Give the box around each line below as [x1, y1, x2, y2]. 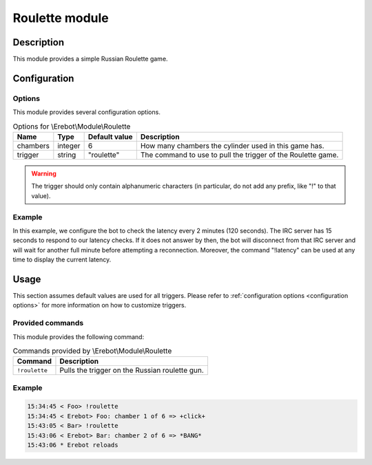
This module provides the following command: [12, 332, 145, 340]
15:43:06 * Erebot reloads [27, 441, 118, 448]
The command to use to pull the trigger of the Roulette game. [140, 150, 339, 160]
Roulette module [12, 10, 110, 25]
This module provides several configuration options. [12, 108, 161, 116]
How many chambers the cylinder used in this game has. [140, 141, 324, 151]
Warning [31, 169, 56, 177]
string [57, 150, 76, 160]
